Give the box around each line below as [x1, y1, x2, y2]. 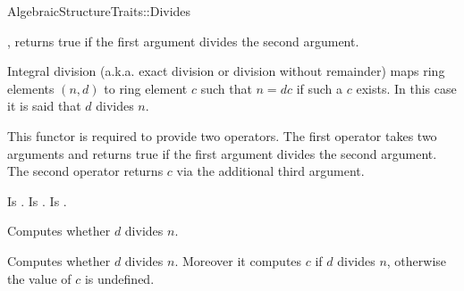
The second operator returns [7, 162, 164, 180]
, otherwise [386, 251, 447, 270]
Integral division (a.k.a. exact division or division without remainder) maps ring [7, 62, 445, 80]
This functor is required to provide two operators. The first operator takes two [7, 126, 437, 145]
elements [7, 79, 55, 97]
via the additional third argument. [176, 162, 365, 180]
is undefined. [84, 269, 155, 287]
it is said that [7, 96, 81, 115]
